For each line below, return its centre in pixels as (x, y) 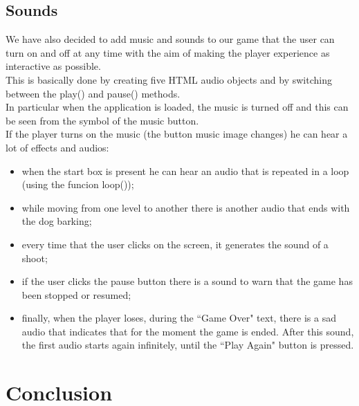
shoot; (35, 258)
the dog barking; (57, 221)
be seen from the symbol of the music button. (102, 120)
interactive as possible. (53, 66)
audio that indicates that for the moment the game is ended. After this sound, (188, 331)
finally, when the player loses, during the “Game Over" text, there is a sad (179, 318)
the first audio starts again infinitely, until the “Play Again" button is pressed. (188, 345)
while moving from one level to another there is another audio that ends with (186, 207)
